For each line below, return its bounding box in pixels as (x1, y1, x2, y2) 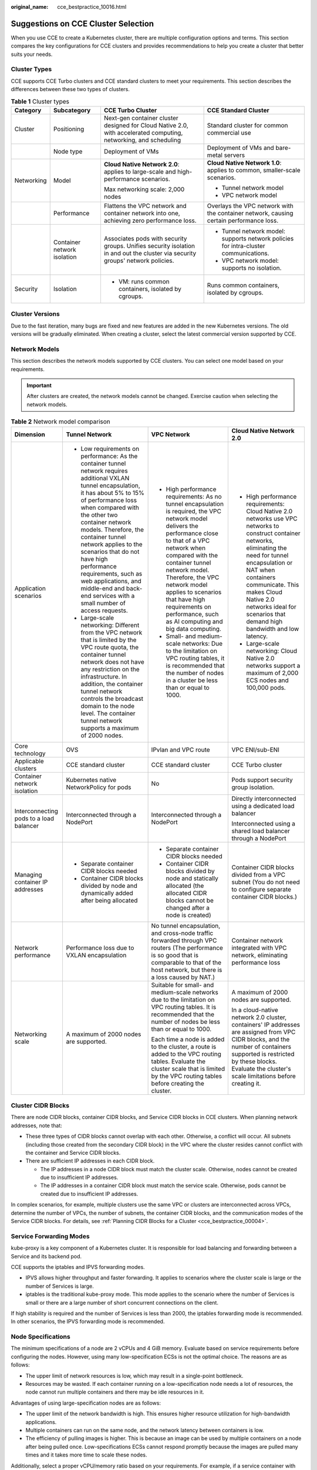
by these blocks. (231, 1057, 277, 1065)
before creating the (151, 1079, 205, 1087)
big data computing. (166, 624, 221, 633)
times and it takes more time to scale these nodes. (25, 1451, 147, 1458)
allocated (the (166, 881, 204, 890)
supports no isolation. (221, 263, 282, 272)
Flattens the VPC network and (103, 202, 187, 210)
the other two (80, 510, 118, 519)
